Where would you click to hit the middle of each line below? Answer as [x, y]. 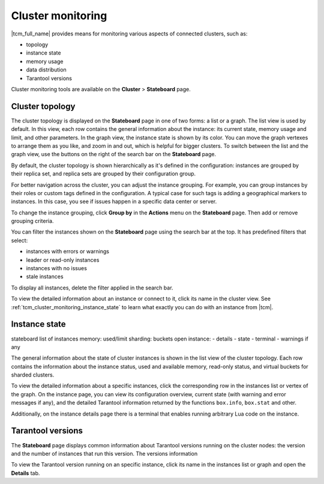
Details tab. [25, 473]
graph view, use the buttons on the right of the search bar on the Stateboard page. [114, 154]
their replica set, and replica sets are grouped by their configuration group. [103, 174]
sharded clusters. [33, 375]
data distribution [46, 70]
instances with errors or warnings [67, 252]
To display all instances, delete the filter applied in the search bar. [92, 288]
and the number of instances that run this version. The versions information [104, 453]
